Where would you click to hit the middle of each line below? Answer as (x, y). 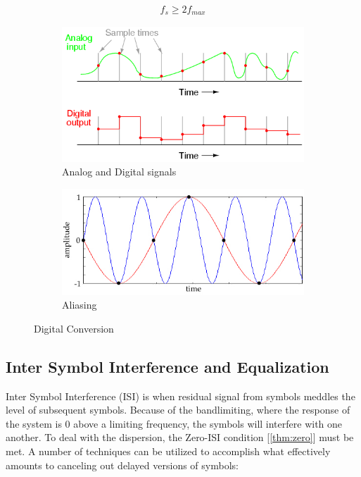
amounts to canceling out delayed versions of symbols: (122, 465)
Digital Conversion (74, 328)
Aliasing (80, 305)
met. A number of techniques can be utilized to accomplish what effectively (168, 451)
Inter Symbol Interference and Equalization (167, 366)
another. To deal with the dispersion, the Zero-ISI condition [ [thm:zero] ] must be (180, 437)
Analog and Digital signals (119, 172)
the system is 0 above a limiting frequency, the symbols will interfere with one (174, 423)
